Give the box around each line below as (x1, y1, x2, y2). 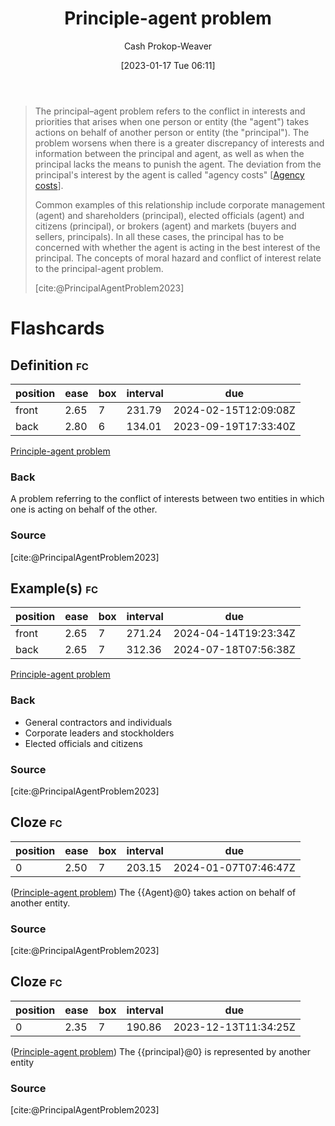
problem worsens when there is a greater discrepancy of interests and (34, 137, 325, 149)
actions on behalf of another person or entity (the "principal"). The (34, 126, 310, 138)
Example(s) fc (10, 580, 99, 597)
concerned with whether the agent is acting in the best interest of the (34, 241, 321, 253)
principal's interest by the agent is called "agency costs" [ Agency (34, 168, 305, 181)
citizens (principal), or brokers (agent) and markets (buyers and (34, 220, 297, 232)
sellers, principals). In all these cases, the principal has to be (34, 230, 285, 242)
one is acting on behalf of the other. (10, 503, 158, 516)
